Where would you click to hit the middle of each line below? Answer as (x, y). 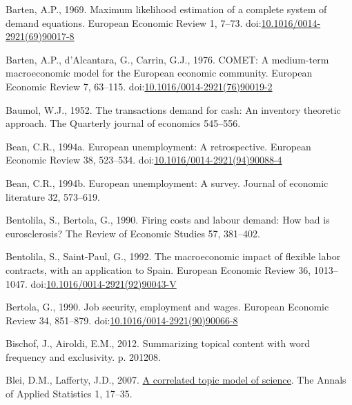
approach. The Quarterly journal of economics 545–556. (123, 123)
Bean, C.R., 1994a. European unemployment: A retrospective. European (158, 146)
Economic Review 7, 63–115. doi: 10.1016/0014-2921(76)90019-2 (139, 86)
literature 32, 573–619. (53, 196)
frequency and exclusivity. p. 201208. (83, 356)
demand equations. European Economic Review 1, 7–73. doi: (134, 22)
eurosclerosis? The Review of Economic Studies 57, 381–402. (133, 233)
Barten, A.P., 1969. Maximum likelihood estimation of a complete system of (166, 9)
